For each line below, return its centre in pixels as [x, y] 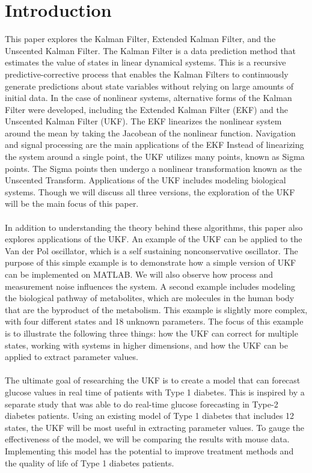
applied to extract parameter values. [72, 357]
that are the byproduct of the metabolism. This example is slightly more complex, [156, 309]
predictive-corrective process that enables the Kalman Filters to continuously [147, 74]
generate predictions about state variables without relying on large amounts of [149, 86]
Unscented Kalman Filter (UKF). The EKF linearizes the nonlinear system [143, 121]
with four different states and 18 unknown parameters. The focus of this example [154, 321]
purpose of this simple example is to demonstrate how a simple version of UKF [151, 262]
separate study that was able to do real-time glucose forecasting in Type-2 [142, 404]
